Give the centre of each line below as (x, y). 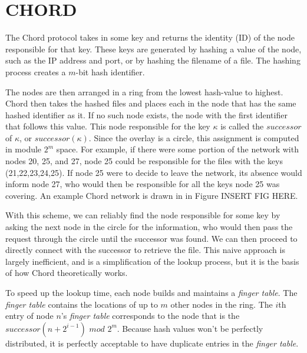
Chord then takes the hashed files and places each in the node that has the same (151, 103)
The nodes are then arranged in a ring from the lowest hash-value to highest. (144, 91)
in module (24, 149)
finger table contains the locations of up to (82, 304)
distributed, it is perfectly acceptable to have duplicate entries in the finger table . (152, 343)
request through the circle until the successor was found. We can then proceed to (151, 238)
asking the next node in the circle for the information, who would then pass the (149, 227)
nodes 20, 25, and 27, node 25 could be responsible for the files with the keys (144, 161)
